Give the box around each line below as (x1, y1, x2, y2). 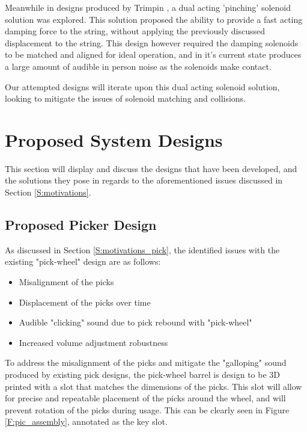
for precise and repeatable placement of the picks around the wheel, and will (5, 392, 286, 404)
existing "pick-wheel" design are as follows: (5, 255, 161, 268)
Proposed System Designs (5, 127, 223, 152)
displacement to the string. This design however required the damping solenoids (5, 36, 299, 49)
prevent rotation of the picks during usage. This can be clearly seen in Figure (5, 403, 290, 416)
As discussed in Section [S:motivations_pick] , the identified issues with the (5, 243, 280, 256)
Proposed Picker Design (5, 215, 157, 234)
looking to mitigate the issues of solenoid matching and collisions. (5, 92, 246, 105)
